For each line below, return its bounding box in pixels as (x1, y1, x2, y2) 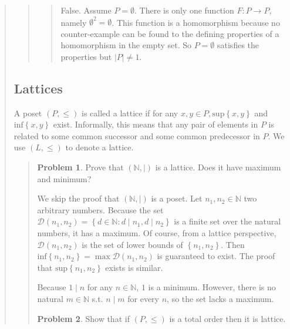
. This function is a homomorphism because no (112, 16, 280, 28)
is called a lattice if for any (82, 106, 178, 119)
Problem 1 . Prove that (37, 161, 124, 173)
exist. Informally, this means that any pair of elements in (53, 118, 258, 130)
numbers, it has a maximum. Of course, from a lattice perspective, (37, 227, 276, 239)
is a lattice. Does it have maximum (155, 161, 281, 173)
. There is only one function (134, 4, 234, 16)
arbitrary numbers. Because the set (37, 203, 164, 216)
